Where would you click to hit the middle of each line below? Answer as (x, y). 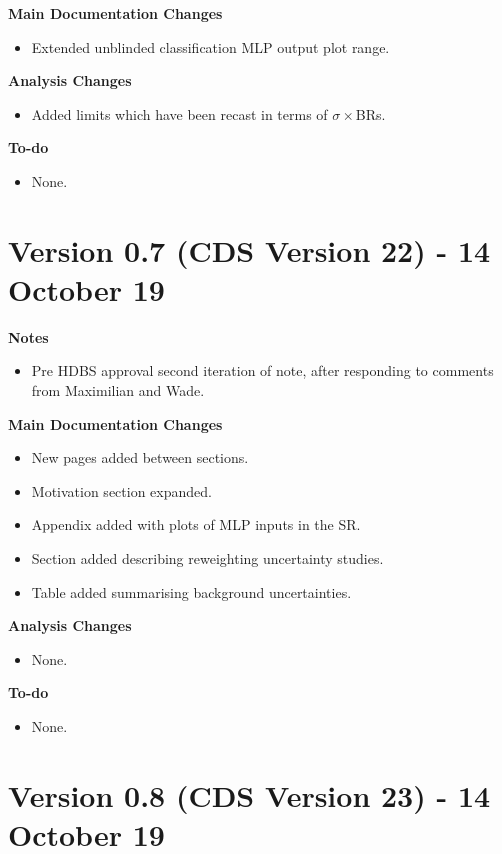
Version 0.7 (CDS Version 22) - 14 (249, 249)
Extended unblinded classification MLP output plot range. (210, 46)
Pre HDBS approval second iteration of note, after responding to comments (262, 370)
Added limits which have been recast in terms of (179, 113)
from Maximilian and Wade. (118, 390)
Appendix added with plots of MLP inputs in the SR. (196, 524)
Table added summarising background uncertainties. (191, 591)
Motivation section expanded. (121, 490)
